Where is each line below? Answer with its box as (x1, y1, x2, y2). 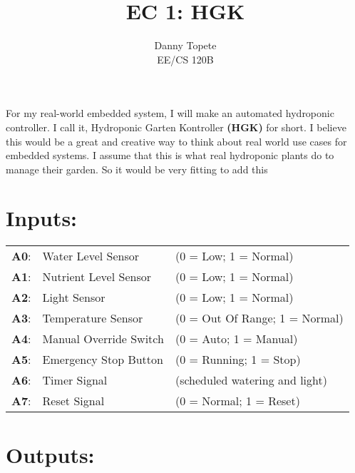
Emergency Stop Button (42, 351, 163, 368)
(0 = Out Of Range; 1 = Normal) (175, 310, 344, 327)
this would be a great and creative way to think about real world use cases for (6, 133, 347, 148)
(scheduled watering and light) (175, 372, 327, 389)
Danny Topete (154, 38, 217, 53)
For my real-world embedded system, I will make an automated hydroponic (6, 106, 334, 121)
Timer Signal (42, 372, 108, 389)
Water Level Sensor (42, 248, 140, 265)
